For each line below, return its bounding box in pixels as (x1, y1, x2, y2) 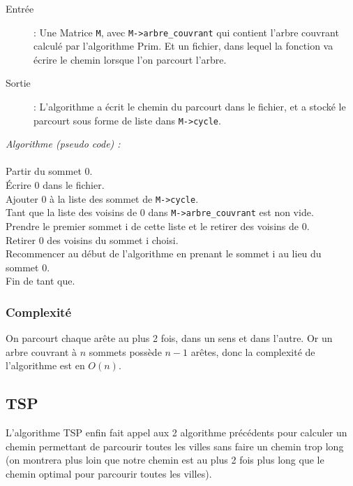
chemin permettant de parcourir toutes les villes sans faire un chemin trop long (6, 438, 344, 453)
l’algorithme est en (6, 358, 85, 373)
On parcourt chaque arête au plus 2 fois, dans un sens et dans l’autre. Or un (6, 331, 333, 345)
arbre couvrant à (6, 344, 77, 359)
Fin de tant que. (6, 273, 75, 288)
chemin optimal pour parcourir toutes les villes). (6, 466, 212, 480)
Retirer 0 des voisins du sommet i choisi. (6, 232, 179, 247)
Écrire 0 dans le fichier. (6, 178, 105, 192)
